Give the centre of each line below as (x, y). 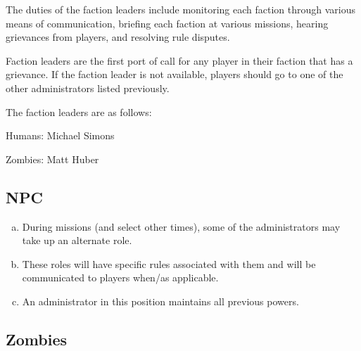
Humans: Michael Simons (60, 135)
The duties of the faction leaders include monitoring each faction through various (181, 9)
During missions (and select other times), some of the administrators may (181, 226)
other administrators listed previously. (88, 88)
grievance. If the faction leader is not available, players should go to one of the (175, 74)
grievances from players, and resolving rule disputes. (118, 37)
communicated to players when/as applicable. (120, 277)
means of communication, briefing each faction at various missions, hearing (167, 23)
